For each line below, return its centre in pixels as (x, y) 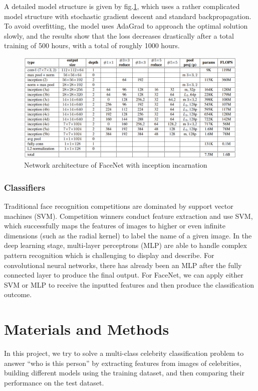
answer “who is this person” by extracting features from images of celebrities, (123, 363)
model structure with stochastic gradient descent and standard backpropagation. (128, 16)
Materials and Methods (87, 329)
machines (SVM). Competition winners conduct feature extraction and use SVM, (128, 216)
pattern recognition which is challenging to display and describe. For (109, 255)
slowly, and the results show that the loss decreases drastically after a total (119, 35)
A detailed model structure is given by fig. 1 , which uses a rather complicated (122, 6)
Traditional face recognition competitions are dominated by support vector (119, 206)
